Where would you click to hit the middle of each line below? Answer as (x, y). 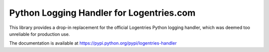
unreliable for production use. (40, 34)
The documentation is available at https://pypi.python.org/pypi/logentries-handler (93, 43)
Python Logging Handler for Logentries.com (102, 13)
